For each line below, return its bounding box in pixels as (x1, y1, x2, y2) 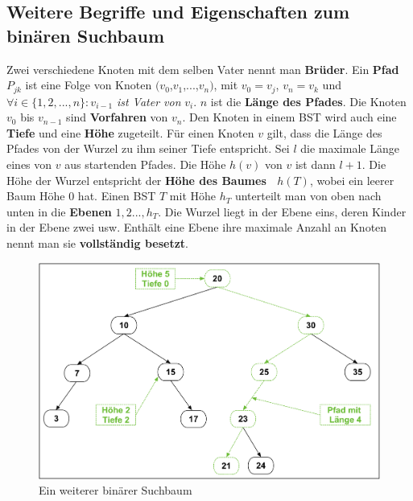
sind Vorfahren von (66, 109, 168, 125)
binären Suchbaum (6, 23, 165, 47)
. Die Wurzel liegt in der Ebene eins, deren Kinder (158, 203, 407, 220)
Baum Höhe (6, 187, 65, 204)
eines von (6, 156, 52, 173)
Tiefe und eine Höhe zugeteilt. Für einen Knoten (6, 124, 254, 141)
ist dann (295, 156, 336, 173)
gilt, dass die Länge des (266, 124, 382, 141)
